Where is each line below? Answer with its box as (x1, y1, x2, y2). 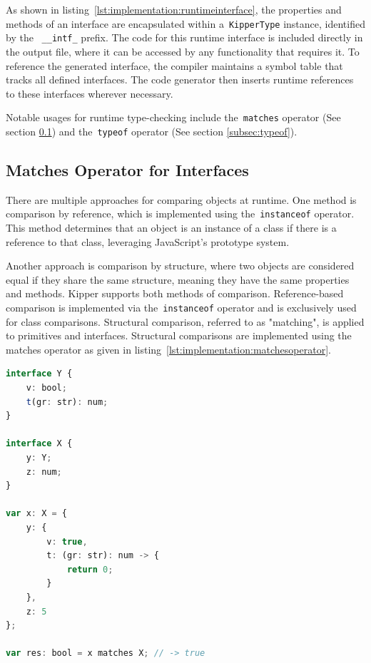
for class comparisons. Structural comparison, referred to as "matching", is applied (6, 314, 365, 329)
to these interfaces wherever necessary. (6, 86, 173, 101)
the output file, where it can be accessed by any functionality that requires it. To (6, 43, 360, 58)
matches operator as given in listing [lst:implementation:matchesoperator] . (6, 341, 331, 356)
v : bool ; (26, 383, 67, 394)
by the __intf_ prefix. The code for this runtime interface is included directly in (6, 30, 363, 45)
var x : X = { (6, 508, 67, 519)
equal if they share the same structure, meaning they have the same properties (6, 272, 350, 287)
